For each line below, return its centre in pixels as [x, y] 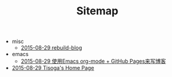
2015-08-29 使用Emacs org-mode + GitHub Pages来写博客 [93, 61]
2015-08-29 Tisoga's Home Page [53, 68]
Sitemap [97, 11]
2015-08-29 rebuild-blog [51, 48]
